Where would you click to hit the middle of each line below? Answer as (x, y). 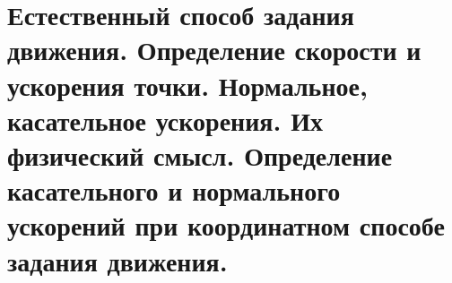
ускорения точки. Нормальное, (187, 85)
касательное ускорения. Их (165, 120)
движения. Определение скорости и (214, 50)
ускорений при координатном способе (226, 225)
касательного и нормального (174, 190)
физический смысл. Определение (200, 154)
